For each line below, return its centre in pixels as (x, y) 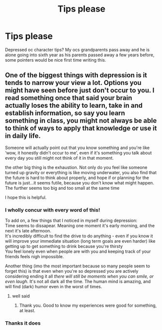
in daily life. (23, 136)
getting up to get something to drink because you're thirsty (64, 247)
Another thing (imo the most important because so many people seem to (78, 266)
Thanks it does (23, 323)
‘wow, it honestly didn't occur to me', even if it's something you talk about (78, 153)
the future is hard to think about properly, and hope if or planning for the (77, 178)
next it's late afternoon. (28, 231)
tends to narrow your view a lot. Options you (73, 83)
